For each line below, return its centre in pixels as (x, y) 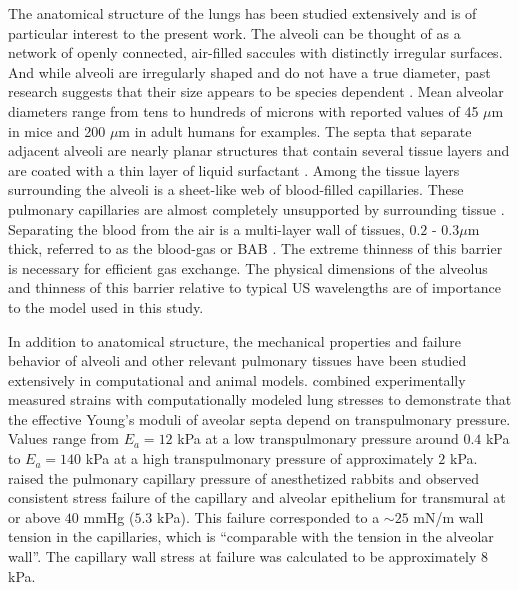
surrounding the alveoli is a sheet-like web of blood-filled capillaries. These (236, 189)
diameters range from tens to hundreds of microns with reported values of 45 (243, 110)
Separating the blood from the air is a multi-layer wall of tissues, (206, 228)
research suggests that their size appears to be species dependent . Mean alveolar (256, 91)
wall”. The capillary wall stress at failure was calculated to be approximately (242, 556)
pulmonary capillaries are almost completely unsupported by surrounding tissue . (256, 208)
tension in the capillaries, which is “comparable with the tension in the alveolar (251, 536)
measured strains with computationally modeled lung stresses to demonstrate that (260, 399)
